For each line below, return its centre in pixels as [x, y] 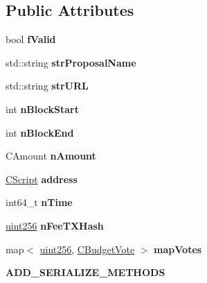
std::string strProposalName [71, 62]
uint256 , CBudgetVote [87, 249]
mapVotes [178, 249]
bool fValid [31, 39]
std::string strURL [47, 86]
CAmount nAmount [51, 156]
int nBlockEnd [40, 132]
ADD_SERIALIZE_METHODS [85, 272]
